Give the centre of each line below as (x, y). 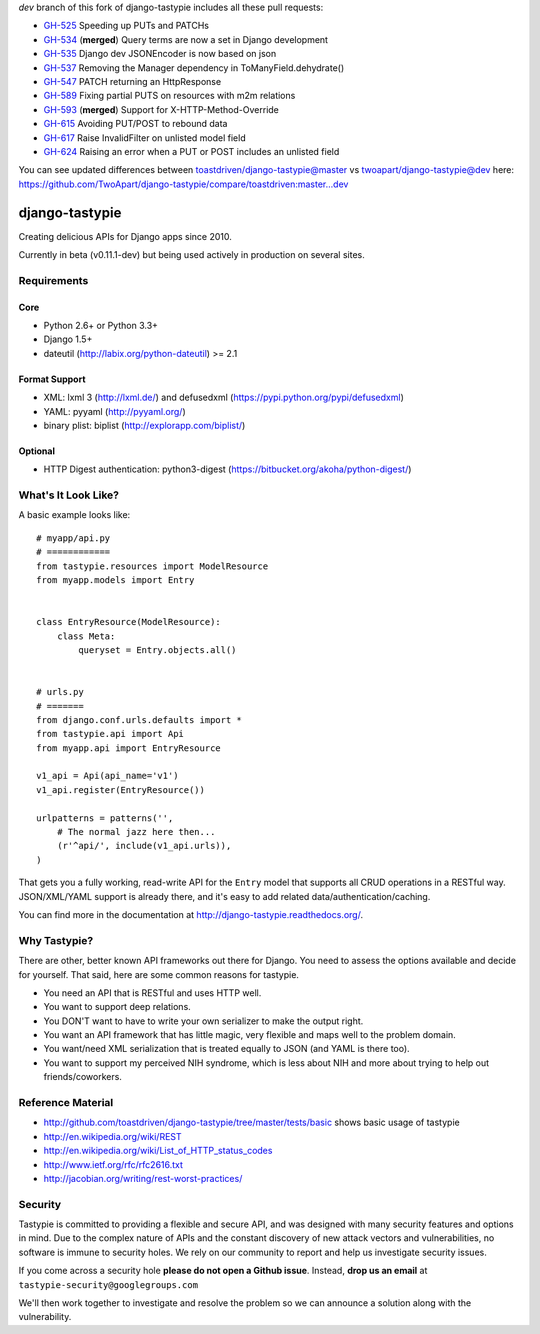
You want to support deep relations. (117, 1007)
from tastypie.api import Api (110, 734)
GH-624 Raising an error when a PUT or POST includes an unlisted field (191, 151)
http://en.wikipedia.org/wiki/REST (112, 1136)
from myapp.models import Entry (115, 579)
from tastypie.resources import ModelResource (152, 566)
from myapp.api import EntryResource (129, 748)
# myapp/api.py (73, 538)
